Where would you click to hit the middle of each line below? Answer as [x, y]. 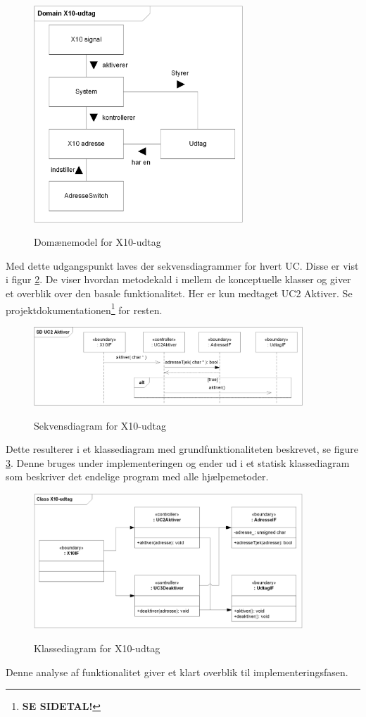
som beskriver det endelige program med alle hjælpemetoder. [137, 476]
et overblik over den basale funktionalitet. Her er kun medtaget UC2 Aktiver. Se [179, 293]
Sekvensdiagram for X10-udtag [100, 425]
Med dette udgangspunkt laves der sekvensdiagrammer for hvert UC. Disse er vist [182, 265]
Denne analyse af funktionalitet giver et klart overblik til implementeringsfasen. [177, 672]
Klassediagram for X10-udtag [97, 648]
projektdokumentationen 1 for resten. [84, 308]
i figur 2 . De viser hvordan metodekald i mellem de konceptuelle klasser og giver [178, 279]
